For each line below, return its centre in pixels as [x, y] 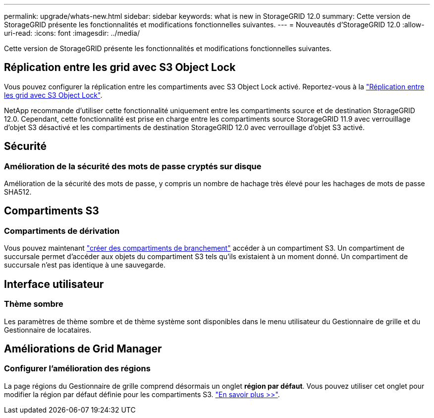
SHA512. [18, 192]
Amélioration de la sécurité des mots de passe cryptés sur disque [133, 166]
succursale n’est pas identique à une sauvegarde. [85, 265]
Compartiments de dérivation [62, 231]
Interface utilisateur [54, 284]
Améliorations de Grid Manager [83, 348]
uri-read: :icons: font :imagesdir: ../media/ [72, 33]
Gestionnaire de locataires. [48, 330]
